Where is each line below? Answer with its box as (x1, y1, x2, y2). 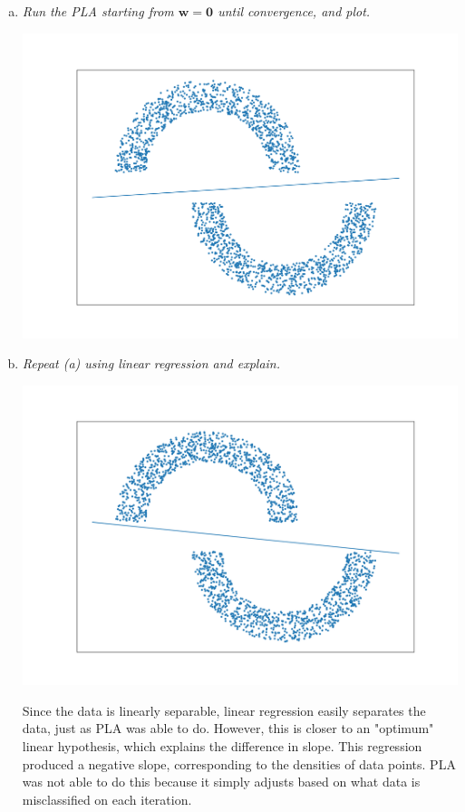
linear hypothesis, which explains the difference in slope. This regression (22, 736, 422, 755)
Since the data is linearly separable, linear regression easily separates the (22, 700, 426, 719)
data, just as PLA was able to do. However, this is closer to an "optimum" (22, 719, 434, 738)
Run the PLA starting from (22, 2, 174, 20)
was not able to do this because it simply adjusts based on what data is (22, 772, 421, 791)
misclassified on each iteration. (22, 789, 192, 808)
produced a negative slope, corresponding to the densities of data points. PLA (22, 754, 456, 773)
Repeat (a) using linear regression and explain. (22, 354, 280, 373)
